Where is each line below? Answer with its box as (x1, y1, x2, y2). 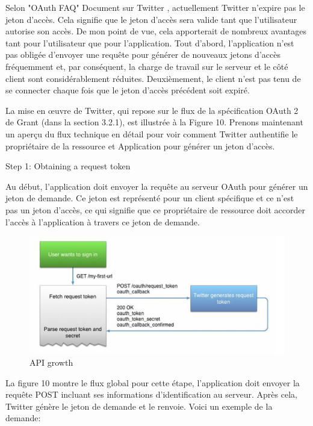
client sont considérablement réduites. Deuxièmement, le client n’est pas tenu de (5, 72, 301, 84)
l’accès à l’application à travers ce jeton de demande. (5, 215, 200, 228)
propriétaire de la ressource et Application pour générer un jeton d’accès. (5, 139, 275, 152)
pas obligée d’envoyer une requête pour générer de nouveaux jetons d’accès (5, 48, 280, 61)
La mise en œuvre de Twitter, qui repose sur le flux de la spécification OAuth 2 (5, 104, 299, 116)
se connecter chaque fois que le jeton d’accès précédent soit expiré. (5, 84, 250, 96)
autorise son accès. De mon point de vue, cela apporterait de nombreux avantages (5, 25, 306, 37)
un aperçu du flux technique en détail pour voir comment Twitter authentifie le (5, 127, 298, 140)
